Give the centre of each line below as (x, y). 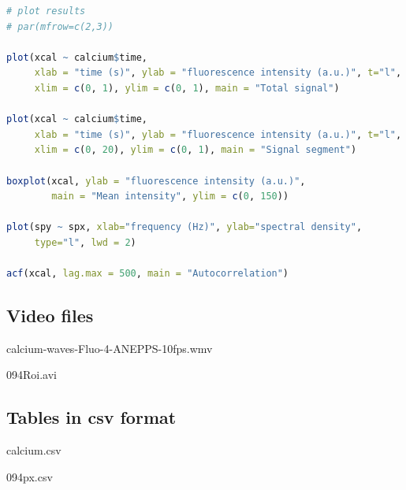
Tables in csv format (91, 417)
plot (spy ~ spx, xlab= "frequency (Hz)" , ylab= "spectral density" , (184, 227)
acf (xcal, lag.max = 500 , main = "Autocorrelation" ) (148, 274)
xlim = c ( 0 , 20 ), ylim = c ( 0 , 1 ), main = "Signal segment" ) (196, 150)
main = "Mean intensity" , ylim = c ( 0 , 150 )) (170, 197)
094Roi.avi (32, 375)
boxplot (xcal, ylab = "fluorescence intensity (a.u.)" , (156, 181)
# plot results (46, 11)
